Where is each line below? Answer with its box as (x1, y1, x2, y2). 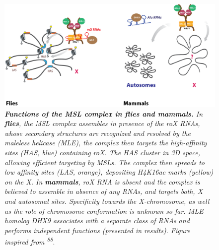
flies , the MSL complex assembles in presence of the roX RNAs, (4, 118, 200, 128)
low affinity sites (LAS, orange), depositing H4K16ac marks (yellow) (4, 167, 214, 177)
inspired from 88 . (4, 235, 55, 247)
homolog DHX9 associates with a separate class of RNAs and (4, 215, 190, 226)
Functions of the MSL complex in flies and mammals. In (4, 108, 203, 119)
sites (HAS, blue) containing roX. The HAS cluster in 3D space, (4, 147, 200, 157)
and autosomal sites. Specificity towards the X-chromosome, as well (4, 195, 210, 206)
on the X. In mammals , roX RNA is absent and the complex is (4, 176, 200, 187)
